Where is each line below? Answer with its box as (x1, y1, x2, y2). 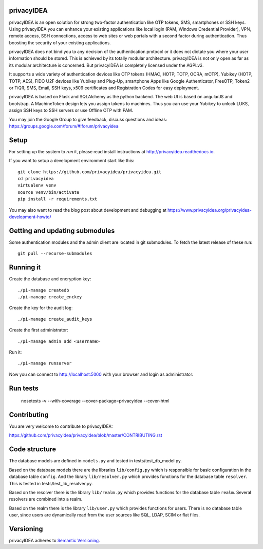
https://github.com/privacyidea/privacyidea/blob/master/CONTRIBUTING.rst (9, 432, 163, 438)
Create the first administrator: (9, 327, 68, 333)
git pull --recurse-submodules (18, 251, 93, 256)
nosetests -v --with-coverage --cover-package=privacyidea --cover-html (21, 398, 170, 404)
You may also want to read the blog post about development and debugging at (9, 207, 167, 213)
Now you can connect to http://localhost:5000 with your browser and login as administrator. (9, 371, 193, 377)
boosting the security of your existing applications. (9, 39, 111, 46)
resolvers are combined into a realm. (9, 496, 83, 502)
